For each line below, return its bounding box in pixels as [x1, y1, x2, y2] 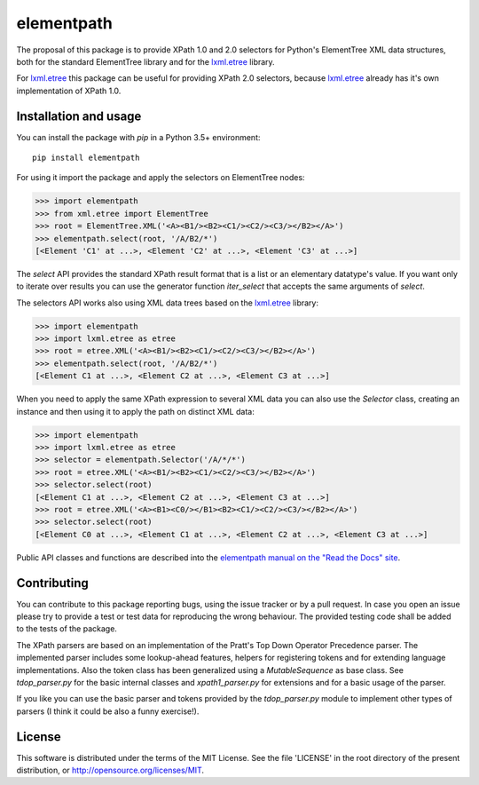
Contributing [16, 575, 89, 591]
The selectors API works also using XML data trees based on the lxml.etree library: [16, 297, 319, 308]
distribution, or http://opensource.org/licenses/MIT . [16, 765, 204, 776]
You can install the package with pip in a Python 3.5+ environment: [16, 131, 261, 142]
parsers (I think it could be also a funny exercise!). [16, 706, 200, 717]
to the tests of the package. [16, 623, 117, 634]
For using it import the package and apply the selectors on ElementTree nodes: [16, 172, 305, 183]
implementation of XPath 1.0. [16, 85, 122, 96]
